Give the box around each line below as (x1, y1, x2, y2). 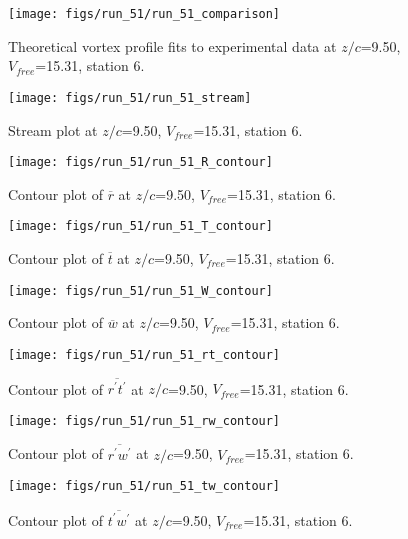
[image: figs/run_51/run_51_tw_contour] (8, 479, 281, 494)
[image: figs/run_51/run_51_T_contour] (8, 219, 273, 234)
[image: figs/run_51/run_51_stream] (8, 90, 252, 105)
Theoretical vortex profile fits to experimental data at (8, 35, 337, 56)
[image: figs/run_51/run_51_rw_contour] (8, 413, 281, 428)
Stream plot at (8, 119, 98, 140)
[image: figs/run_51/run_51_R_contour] (8, 155, 273, 170)
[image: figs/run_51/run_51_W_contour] (8, 283, 273, 298)
